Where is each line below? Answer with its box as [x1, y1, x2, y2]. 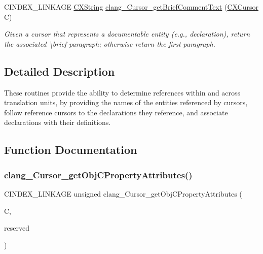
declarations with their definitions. [4, 117, 111, 128]
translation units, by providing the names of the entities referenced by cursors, [4, 97, 248, 108]
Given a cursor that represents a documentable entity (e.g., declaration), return [4, 28, 250, 39]
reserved [4, 223, 29, 233]
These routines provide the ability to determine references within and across [4, 87, 241, 98]
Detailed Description [4, 63, 115, 79]
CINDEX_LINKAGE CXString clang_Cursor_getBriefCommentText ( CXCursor [4, 2, 259, 12]
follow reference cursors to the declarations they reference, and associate [4, 107, 228, 117]
